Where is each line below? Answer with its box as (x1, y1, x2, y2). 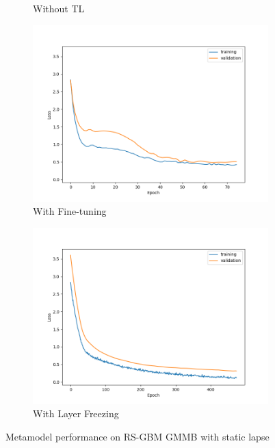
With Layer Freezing (33, 406, 119, 421)
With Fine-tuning (33, 204, 107, 218)
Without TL (33, 1, 85, 15)
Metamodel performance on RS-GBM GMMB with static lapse (5, 429, 270, 443)
